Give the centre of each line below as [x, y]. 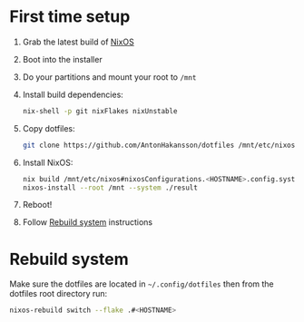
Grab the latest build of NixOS [78, 42]
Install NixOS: [48, 162]
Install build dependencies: [73, 94]
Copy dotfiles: [49, 128]
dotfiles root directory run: [59, 294]
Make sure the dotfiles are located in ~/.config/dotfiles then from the [142, 284]
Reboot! [37, 205]
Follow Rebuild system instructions [88, 222]
